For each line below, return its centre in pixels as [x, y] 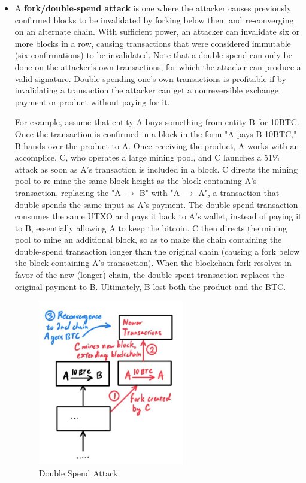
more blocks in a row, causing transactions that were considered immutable [153, 43]
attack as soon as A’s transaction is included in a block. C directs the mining [156, 169]
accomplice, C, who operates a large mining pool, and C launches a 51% [147, 157]
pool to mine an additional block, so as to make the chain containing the [148, 239]
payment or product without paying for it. [92, 102]
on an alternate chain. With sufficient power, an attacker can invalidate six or [157, 31]
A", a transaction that [239, 192]
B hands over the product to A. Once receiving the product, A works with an [157, 145]
